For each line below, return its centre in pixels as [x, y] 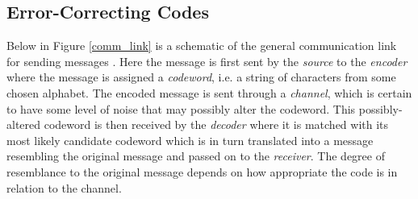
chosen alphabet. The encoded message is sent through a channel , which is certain [209, 92]
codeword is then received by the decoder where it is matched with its [216, 124]
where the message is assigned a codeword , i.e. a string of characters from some [201, 77]
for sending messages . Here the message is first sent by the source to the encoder [207, 61]
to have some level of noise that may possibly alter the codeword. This [181, 108]
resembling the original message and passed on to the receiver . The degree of [196, 156]
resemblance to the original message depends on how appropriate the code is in [202, 171]
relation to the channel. [64, 187]
